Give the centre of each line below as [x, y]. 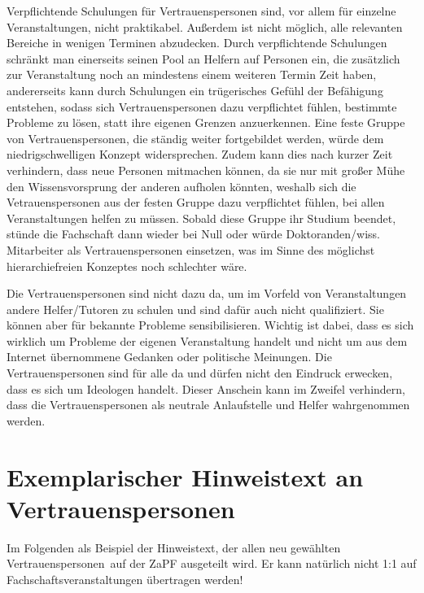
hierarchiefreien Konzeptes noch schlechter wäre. [127, 266]
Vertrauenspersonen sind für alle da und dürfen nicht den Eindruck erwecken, [200, 373]
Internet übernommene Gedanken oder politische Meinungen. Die [169, 357]
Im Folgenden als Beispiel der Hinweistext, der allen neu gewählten [174, 547]
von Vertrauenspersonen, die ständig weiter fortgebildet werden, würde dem [195, 138]
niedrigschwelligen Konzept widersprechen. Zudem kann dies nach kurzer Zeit [200, 154]
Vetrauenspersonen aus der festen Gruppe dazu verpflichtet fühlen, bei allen [196, 202]
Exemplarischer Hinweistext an [185, 476]
